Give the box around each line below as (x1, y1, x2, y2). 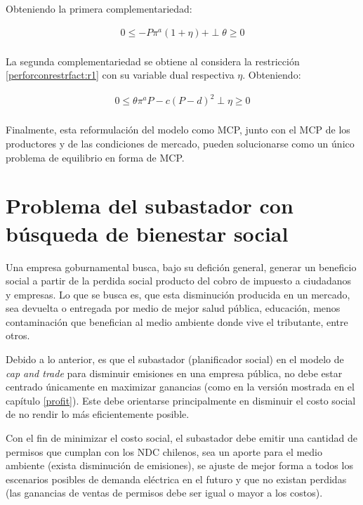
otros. (6, 328, 30, 343)
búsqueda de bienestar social (6, 218, 289, 247)
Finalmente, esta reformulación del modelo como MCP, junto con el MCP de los (6, 122, 350, 137)
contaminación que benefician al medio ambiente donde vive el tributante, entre (6, 314, 348, 329)
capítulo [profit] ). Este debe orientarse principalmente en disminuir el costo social (6, 393, 356, 407)
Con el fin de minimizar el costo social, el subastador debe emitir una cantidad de (6, 431, 357, 445)
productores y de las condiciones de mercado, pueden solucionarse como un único (6, 136, 355, 150)
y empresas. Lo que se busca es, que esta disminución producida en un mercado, (6, 287, 350, 301)
